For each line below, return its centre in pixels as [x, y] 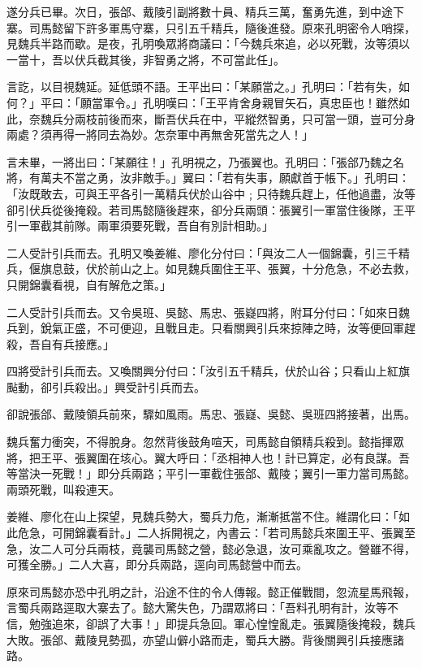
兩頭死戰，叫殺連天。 [63, 489]
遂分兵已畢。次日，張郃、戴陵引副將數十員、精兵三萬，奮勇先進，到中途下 [205, 11]
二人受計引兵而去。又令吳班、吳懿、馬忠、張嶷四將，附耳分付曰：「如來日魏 [208, 312]
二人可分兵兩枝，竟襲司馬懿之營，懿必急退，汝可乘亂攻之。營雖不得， [228, 548]
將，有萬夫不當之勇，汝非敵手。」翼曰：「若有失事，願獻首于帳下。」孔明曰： [208, 178]
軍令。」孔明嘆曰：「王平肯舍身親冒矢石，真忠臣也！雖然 [250, 102]
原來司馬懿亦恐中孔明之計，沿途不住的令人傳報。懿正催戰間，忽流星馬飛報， [211, 591]
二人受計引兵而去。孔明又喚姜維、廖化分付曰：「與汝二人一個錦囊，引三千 [202, 252]
